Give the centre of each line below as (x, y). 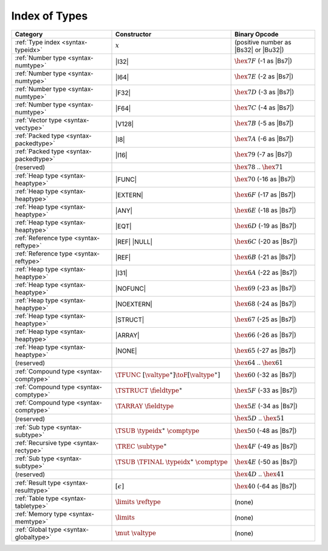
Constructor (134, 34)
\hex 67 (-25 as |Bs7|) (265, 319)
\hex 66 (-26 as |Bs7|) (265, 334)
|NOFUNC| (131, 288)
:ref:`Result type (38, 483)
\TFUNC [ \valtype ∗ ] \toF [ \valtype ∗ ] (168, 375)
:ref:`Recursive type (43, 443)
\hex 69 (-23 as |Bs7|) (265, 288)
